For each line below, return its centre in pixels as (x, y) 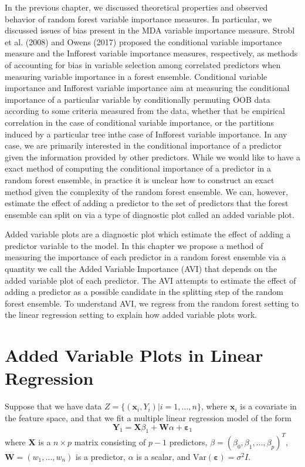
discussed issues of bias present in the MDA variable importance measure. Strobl (150, 30)
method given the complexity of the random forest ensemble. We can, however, (146, 191)
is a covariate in (268, 406)
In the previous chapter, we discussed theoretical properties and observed (136, 7)
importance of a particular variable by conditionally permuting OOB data (138, 99)
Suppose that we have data (53, 406)
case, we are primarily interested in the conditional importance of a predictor (143, 145)
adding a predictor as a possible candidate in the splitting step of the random (144, 292)
